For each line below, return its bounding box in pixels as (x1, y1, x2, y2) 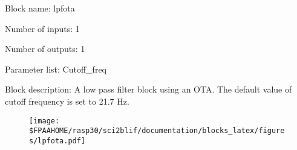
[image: (29, 116, 60, 125)
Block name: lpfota (5, 2, 75, 14)
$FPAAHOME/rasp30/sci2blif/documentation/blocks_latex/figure (29, 126, 285, 135)
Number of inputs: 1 (5, 22, 80, 34)
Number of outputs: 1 (5, 42, 85, 55)
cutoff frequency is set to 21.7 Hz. (5, 94, 129, 107)
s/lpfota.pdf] (29, 136, 86, 145)
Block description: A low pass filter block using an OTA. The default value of (5, 83, 292, 96)
